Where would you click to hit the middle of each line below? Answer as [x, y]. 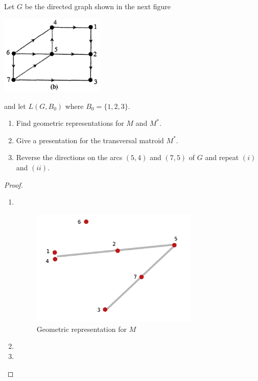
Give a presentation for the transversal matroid [90, 140]
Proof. [14, 184]
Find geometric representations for [70, 123]
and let [15, 106]
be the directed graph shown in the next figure [98, 6]
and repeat [222, 157]
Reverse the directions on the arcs [69, 157]
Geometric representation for [81, 329]
